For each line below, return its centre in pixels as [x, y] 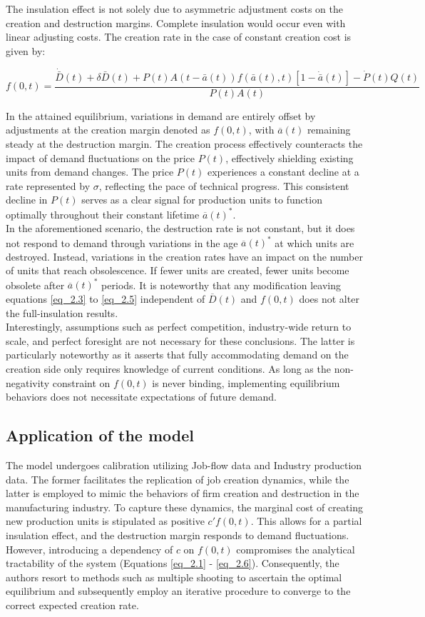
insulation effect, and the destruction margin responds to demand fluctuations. [178, 535]
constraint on [81, 382]
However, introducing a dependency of [89, 549]
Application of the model [100, 435]
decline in [27, 200]
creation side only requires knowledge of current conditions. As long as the [168, 369]
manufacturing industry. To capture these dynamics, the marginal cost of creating [185, 507]
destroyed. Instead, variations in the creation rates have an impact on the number [184, 256]
